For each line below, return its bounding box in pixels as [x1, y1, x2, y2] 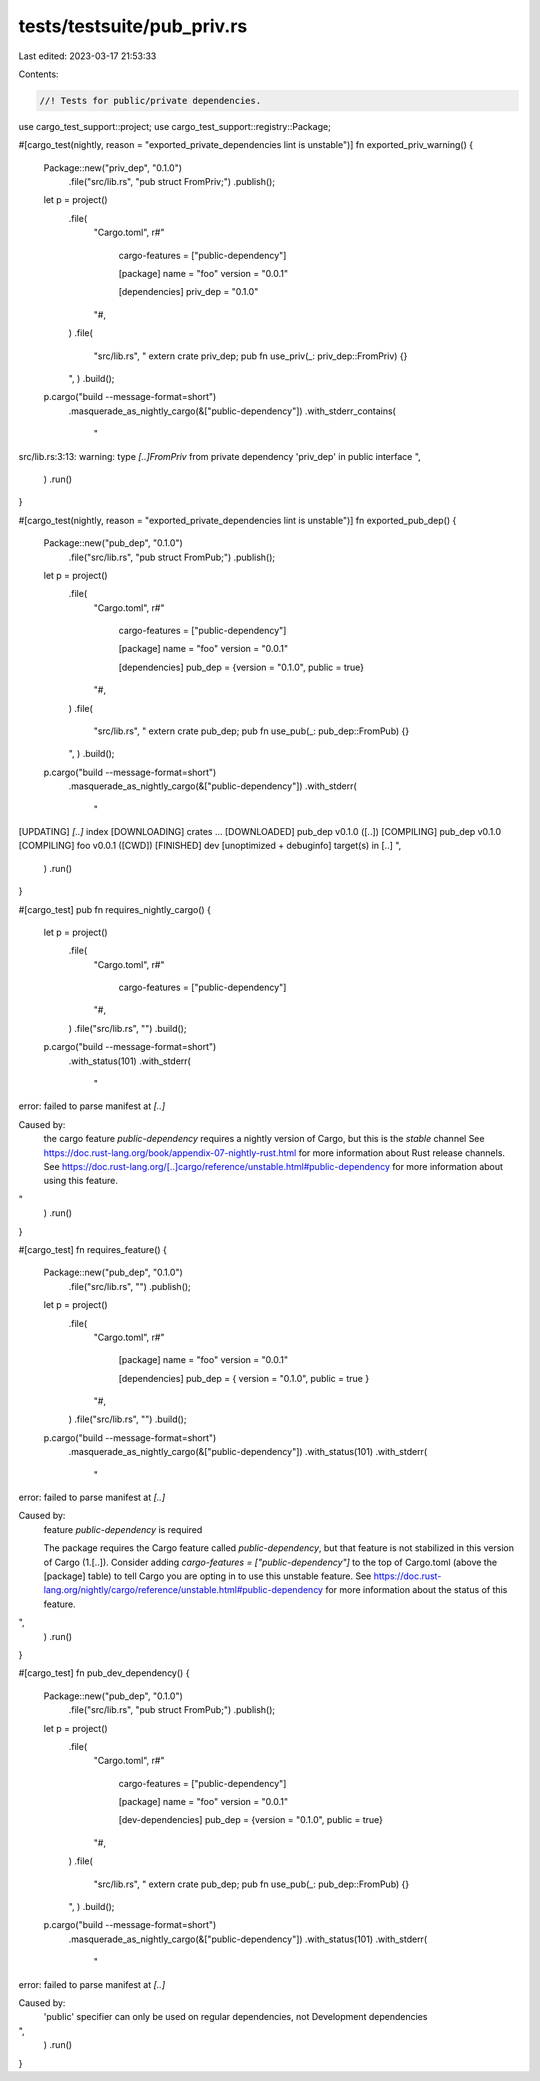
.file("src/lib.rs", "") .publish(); [68, 1280, 192, 1292]
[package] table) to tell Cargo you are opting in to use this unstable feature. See [43, 1570, 372, 1582]
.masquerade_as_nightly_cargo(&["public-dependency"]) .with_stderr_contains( [68, 405, 397, 417]
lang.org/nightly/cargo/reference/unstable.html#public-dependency [43, 1584, 324, 1596]
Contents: [18, 68, 59, 80]
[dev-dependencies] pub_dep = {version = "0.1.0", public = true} [118, 1814, 384, 1826]
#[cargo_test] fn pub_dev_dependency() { [18, 1667, 190, 1679]
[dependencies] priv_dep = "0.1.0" [118, 286, 259, 298]
